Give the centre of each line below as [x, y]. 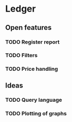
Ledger [21, 9]
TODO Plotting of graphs [36, 113]
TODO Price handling [32, 69]
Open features [28, 28]
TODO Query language [34, 100]
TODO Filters [22, 55]
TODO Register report [32, 42]
